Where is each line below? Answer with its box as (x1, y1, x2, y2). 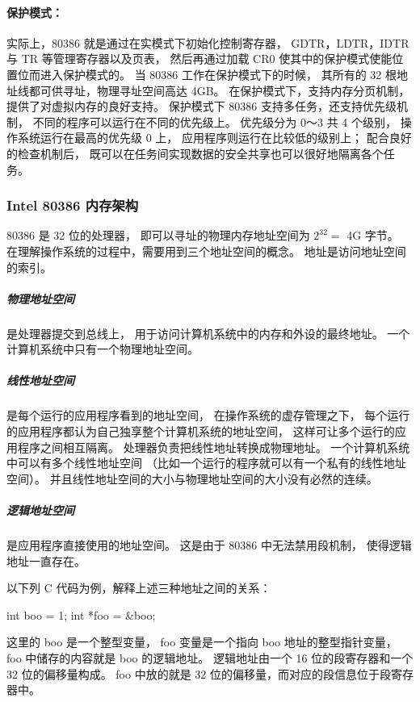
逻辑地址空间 (6, 502, 74, 519)
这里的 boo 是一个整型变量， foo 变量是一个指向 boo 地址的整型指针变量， (6, 633, 397, 650)
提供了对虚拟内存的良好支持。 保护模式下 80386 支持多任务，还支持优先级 (6, 98, 397, 115)
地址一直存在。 (6, 552, 86, 569)
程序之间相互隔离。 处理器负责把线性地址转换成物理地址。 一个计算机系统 (17, 438, 410, 455)
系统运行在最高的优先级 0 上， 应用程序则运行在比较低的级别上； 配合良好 (17, 129, 412, 146)
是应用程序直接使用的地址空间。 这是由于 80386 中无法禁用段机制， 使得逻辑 (6, 536, 412, 553)
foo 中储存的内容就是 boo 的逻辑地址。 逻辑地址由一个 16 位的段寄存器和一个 (6, 649, 414, 666)
